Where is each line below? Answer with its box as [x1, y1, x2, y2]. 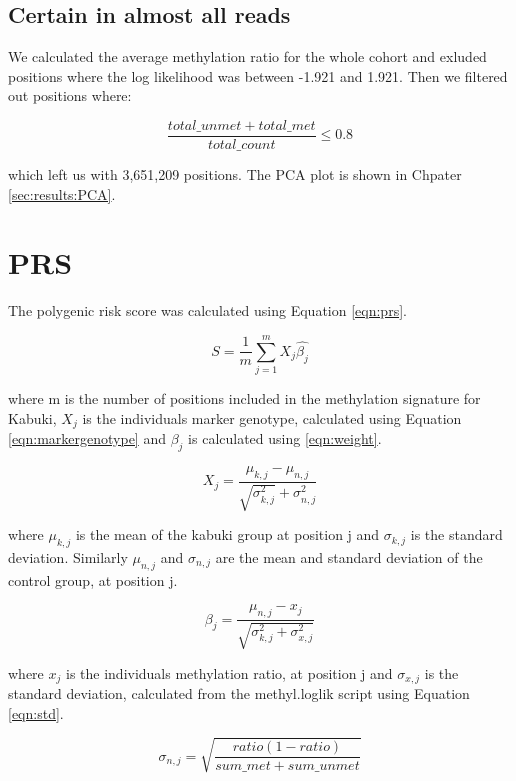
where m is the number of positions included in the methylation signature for [8, 388, 481, 409]
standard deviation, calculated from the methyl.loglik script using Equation [8, 683, 470, 703]
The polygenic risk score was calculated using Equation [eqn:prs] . [8, 300, 407, 321]
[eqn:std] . [8, 702, 64, 723]
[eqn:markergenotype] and [8, 428, 166, 449]
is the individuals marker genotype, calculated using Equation [82, 407, 462, 428]
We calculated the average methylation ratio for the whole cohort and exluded [8, 46, 487, 67]
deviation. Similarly [8, 546, 128, 567]
